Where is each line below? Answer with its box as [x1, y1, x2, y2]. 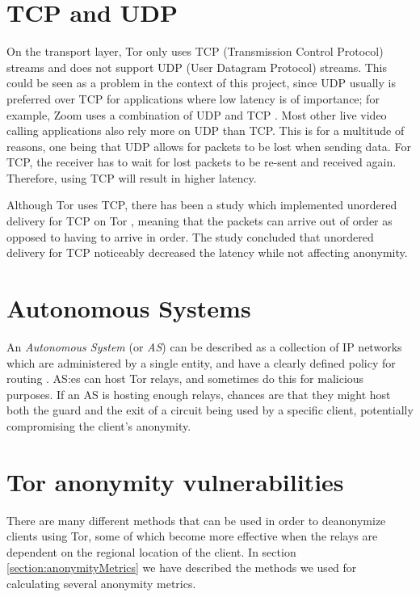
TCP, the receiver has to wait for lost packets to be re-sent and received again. [6, 153, 397, 170]
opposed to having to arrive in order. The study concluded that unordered [6, 228, 374, 245]
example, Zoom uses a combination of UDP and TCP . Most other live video [6, 106, 387, 123]
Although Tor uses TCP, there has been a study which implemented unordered [6, 196, 397, 213]
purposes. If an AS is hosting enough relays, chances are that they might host [6, 385, 391, 402]
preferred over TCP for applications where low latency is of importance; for [6, 90, 380, 107]
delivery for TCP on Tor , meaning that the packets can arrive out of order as [6, 212, 393, 229]
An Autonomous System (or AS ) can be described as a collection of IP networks [6, 338, 402, 355]
